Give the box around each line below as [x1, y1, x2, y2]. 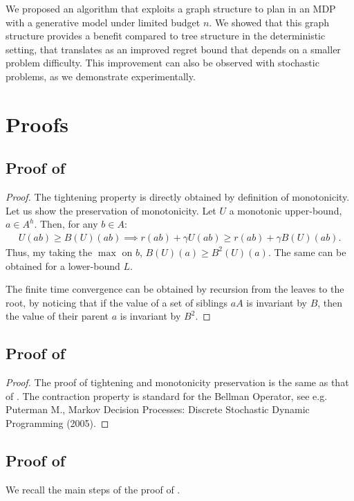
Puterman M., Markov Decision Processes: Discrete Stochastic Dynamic [6, 402, 310, 417]
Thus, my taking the [6, 244, 93, 259]
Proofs [6, 109, 68, 138]
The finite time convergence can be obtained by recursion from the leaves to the [6, 282, 344, 296]
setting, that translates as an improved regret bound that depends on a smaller [6, 42, 341, 56]
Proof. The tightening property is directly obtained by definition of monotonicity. [6, 190, 350, 204]
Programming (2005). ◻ [6, 415, 109, 430]
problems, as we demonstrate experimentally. [6, 69, 196, 83]
